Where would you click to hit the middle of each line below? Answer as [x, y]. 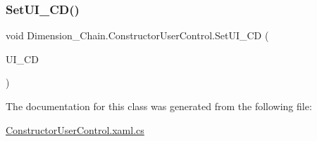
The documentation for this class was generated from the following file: [159, 106]
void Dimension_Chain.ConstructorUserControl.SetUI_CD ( [137, 35]
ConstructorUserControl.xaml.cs [75, 129]
